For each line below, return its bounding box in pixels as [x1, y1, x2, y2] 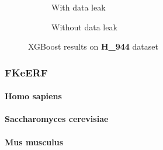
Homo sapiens [5, 90, 62, 102]
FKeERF [5, 65, 48, 79]
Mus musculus [5, 135, 64, 148]
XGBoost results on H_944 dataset [28, 40, 158, 53]
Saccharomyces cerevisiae [5, 113, 109, 125]
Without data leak [51, 20, 117, 33]
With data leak [51, 1, 106, 13]
